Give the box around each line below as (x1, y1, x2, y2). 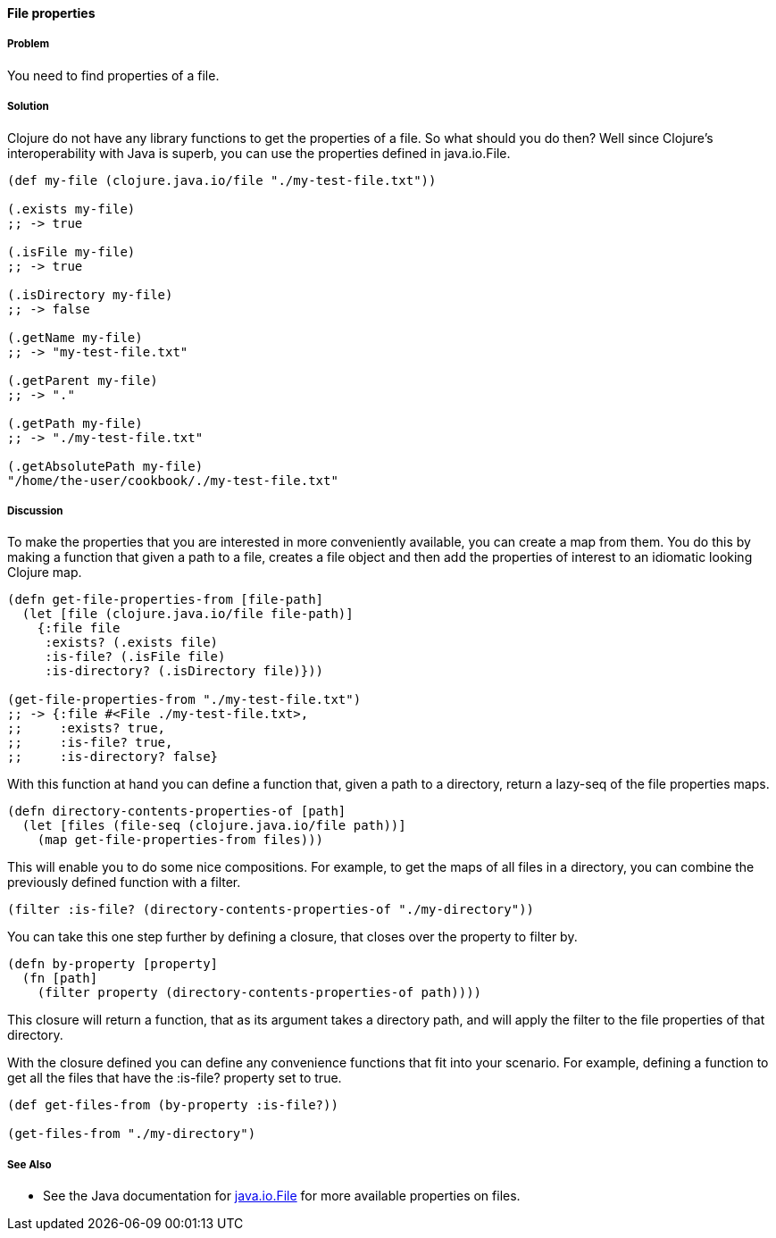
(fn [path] (21, 971, 98, 986)
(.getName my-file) (7, 330, 143, 345)
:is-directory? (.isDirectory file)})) (45, 664, 324, 679)
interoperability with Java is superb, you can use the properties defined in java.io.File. (7, 145, 511, 161)
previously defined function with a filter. (7, 874, 241, 891)
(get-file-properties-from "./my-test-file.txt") (7, 692, 362, 707)
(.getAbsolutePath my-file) (7, 458, 204, 473)
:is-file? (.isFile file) (45, 649, 226, 665)
